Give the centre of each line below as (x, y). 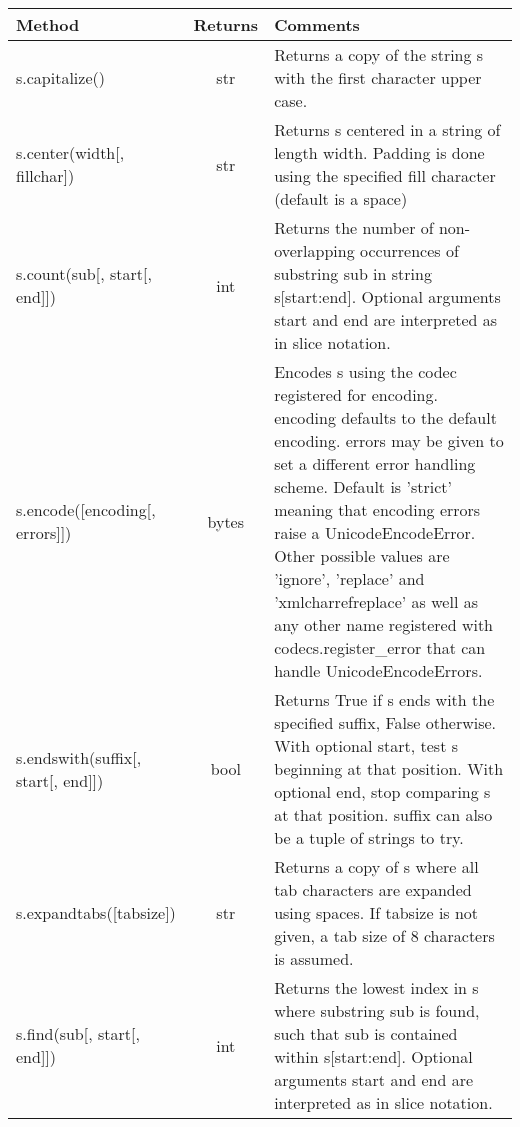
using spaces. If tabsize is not (376, 912)
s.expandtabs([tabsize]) (96, 912)
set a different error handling (375, 463)
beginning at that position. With (389, 768)
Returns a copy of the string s (379, 54)
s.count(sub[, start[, (84, 273)
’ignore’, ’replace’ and (349, 578)
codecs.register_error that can (380, 647)
